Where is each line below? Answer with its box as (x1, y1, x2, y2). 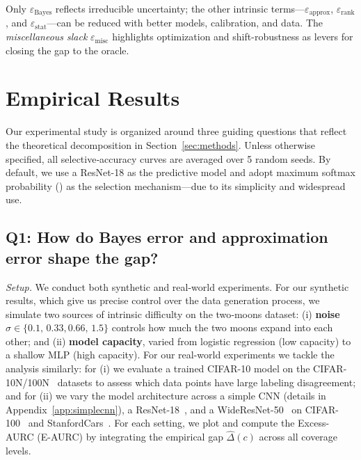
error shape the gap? (6, 246, 159, 268)
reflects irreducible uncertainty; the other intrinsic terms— (55, 1, 305, 15)
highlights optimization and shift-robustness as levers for (112, 29, 353, 44)
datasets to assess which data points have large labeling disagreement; (57, 374, 356, 389)
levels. (6, 443, 31, 457)
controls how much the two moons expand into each (111, 320, 333, 335)
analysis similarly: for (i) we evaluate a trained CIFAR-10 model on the (6, 361, 310, 376)
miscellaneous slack (6, 29, 88, 44)
